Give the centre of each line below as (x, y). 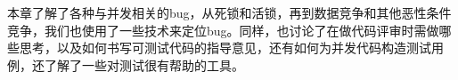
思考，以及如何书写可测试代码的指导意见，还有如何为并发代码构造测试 (225, 48)
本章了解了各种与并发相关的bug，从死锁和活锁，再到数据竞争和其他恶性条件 (229, 12)
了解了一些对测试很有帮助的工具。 (144, 64)
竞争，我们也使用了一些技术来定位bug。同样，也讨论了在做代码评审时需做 (223, 30)
